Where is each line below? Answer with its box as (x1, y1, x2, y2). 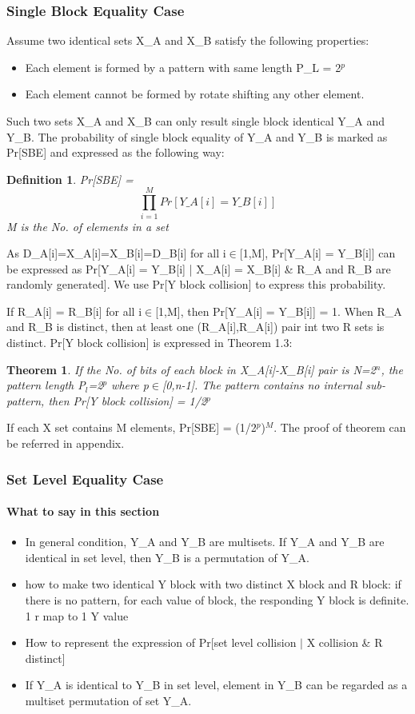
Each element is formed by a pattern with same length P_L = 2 (25, 58, 341, 75)
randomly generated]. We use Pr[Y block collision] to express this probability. (6, 276, 386, 293)
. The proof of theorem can (273, 419, 406, 436)
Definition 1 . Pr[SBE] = (6, 170, 134, 187)
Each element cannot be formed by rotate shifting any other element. (25, 86, 365, 102)
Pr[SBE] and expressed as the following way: (6, 144, 225, 161)
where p (111, 377, 149, 393)
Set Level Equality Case (6, 469, 164, 489)
